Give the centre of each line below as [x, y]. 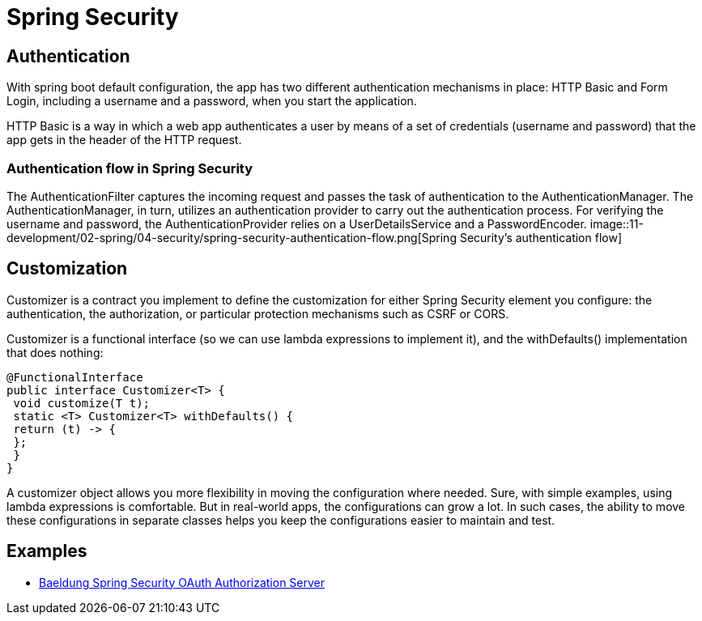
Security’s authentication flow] [540, 237]
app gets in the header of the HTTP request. [124, 140]
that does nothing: [55, 352]
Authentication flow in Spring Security [130, 168]
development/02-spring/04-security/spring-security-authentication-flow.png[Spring [232, 237]
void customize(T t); [82, 403]
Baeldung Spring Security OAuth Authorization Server [182, 582]
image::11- [617, 223]
